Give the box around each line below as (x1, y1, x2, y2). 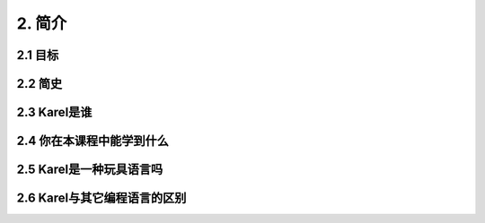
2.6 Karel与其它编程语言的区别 (16, 191, 187, 206)
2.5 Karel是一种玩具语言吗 (16, 162, 163, 177)
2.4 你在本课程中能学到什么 (16, 133, 170, 149)
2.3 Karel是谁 (16, 105, 93, 120)
